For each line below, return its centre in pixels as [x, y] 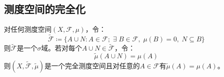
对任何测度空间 [28, 29]
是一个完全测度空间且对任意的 [92, 66]
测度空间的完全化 [45, 9]
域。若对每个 [61, 48]
